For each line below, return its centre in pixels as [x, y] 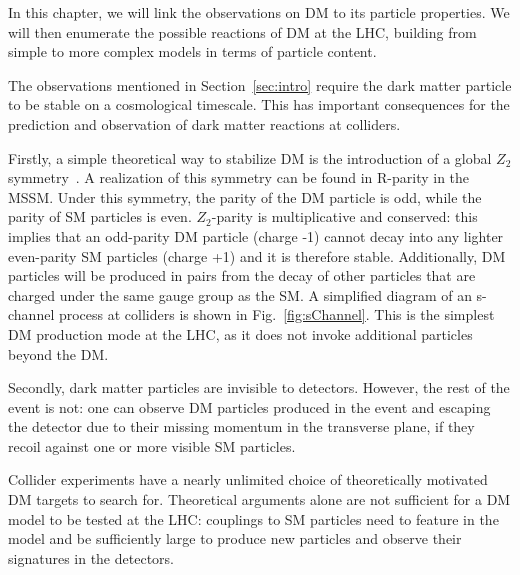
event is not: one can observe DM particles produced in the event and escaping [249, 406]
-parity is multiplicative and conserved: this [344, 216]
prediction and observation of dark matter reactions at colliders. [204, 123]
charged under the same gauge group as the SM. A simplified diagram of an [240, 294]
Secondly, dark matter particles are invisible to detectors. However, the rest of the [259, 387]
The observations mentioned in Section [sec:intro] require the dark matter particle [260, 84]
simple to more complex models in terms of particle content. [192, 51]
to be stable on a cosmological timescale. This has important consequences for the [259, 104]
